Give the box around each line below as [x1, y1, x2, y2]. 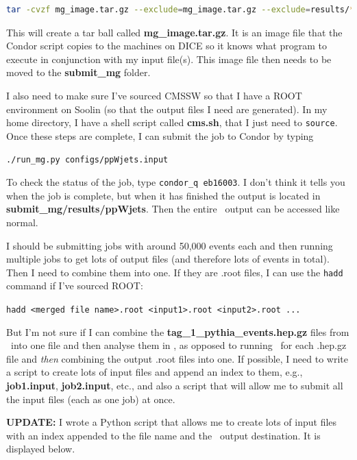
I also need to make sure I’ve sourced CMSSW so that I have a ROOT [6, 88, 302, 102]
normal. [6, 215, 38, 229]
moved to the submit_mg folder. [6, 65, 151, 80]
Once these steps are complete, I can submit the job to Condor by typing [6, 128, 314, 143]
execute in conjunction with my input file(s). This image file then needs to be [6, 51, 332, 66]
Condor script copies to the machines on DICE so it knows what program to [6, 38, 327, 53]
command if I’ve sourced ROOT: [6, 278, 143, 293]
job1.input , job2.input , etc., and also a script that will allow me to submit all [6, 378, 343, 392]
